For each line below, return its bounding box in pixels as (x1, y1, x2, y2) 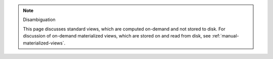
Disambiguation (23, 16, 56, 22)
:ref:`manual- (211, 33, 240, 39)
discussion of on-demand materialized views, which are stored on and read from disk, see (23, 33, 211, 39)
